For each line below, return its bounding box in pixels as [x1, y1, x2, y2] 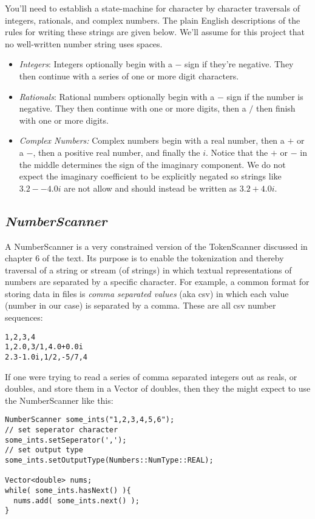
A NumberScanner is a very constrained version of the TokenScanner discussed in [5, 239, 308, 252]
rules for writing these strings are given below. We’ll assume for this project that [5, 25, 305, 38]
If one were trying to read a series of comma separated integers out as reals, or [5, 370, 297, 383]
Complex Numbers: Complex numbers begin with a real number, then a [19, 134, 285, 147]
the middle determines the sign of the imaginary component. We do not [19, 158, 286, 170]
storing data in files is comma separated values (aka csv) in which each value [5, 287, 289, 300]
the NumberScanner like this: [5, 393, 113, 406]
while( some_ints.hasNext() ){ [5, 486, 131, 495]
